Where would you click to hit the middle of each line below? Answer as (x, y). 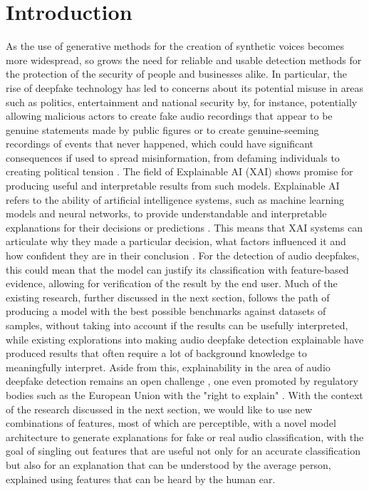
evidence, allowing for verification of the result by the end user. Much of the (172, 283)
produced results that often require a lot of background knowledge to (156, 353)
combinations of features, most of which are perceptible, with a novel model (171, 423)
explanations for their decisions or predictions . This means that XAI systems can (184, 227)
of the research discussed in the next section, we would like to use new (159, 409)
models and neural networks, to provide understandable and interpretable (166, 213)
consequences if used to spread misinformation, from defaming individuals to (173, 157)
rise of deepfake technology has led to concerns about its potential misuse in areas (184, 87)
